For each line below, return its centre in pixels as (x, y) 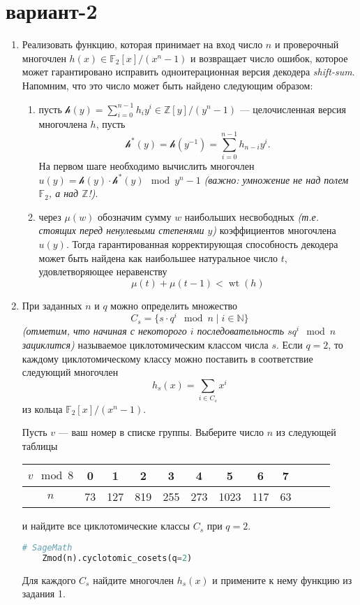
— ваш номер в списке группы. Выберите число (161, 432)
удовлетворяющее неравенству (103, 271)
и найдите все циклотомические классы (106, 526)
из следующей (306, 432)
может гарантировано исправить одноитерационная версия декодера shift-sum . (188, 72)
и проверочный (307, 44)
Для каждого (49, 580)
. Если (289, 345)
